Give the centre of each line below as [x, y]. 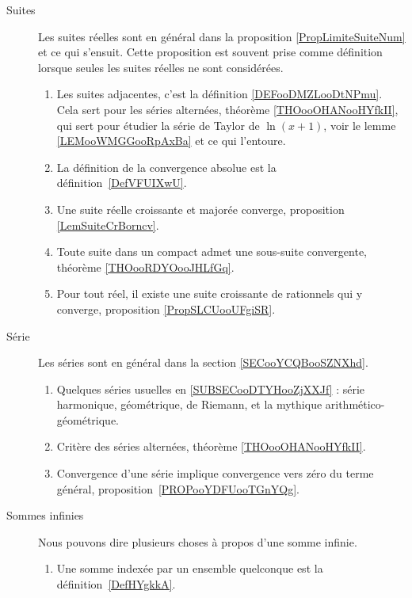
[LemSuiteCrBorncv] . [108, 225]
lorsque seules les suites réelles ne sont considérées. [161, 67]
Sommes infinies [45, 515]
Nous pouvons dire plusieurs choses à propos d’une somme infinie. [198, 541]
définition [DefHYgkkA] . [116, 584]
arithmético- [355, 404]
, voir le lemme [360, 125]
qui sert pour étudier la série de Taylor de [158, 125]
